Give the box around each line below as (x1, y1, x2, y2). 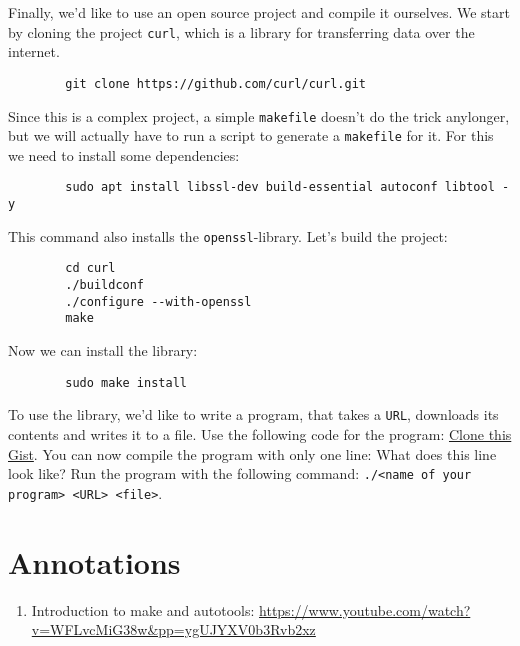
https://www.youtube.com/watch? (259, 599, 471, 620)
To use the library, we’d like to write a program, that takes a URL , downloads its (8, 404, 499, 425)
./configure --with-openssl (65, 294, 252, 309)
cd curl (65, 261, 116, 276)
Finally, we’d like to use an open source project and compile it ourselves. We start (8, 2, 510, 22)
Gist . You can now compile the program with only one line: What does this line (8, 443, 497, 464)
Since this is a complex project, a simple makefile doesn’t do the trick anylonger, (8, 105, 510, 126)
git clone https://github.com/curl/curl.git (65, 76, 366, 91)
